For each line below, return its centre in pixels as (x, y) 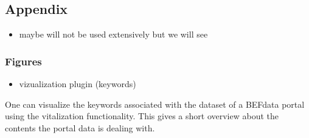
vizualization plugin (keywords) (78, 84)
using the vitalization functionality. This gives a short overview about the (142, 116)
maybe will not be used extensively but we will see (113, 34)
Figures (23, 61)
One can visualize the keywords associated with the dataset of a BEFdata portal (155, 104)
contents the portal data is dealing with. (80, 127)
